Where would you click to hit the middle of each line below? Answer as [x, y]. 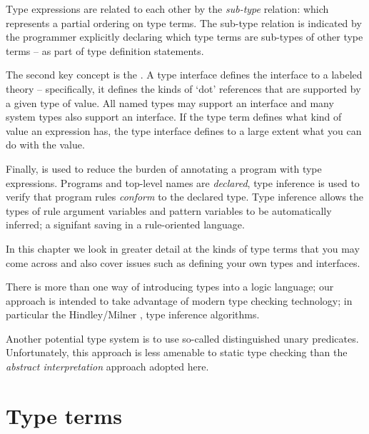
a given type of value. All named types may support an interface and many [170, 102]
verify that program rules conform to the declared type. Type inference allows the [185, 197]
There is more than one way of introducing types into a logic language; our [170, 287]
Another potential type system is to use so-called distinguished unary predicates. [182, 338]
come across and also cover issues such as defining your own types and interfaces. [183, 262]
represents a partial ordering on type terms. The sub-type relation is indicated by [184, 22]
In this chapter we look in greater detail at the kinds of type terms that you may [183, 248]
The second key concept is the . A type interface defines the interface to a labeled [184, 75]
